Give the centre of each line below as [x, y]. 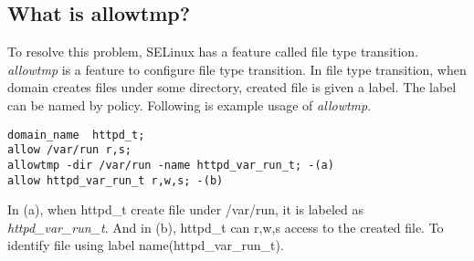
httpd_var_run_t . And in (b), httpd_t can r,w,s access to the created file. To [226, 227]
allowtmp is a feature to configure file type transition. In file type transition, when [237, 69]
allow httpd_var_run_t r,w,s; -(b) [116, 180]
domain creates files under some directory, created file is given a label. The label [232, 87]
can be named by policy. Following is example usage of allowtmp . [190, 104]
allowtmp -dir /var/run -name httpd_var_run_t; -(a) [171, 165]
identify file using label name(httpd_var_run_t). [146, 245]
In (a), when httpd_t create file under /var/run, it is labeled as [185, 209]
